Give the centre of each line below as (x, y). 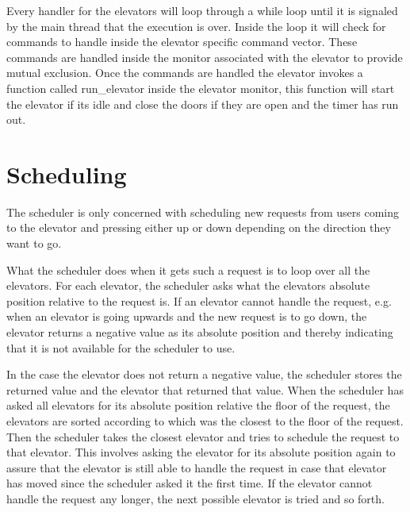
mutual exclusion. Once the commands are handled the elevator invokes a (185, 73)
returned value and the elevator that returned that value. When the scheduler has (205, 389)
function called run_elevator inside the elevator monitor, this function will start (201, 88)
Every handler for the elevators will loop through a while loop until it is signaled (202, 10)
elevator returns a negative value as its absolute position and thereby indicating (200, 332)
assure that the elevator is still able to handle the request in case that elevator (197, 467)
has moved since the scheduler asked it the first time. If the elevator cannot (190, 483)
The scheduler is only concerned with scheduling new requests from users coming (203, 212)
